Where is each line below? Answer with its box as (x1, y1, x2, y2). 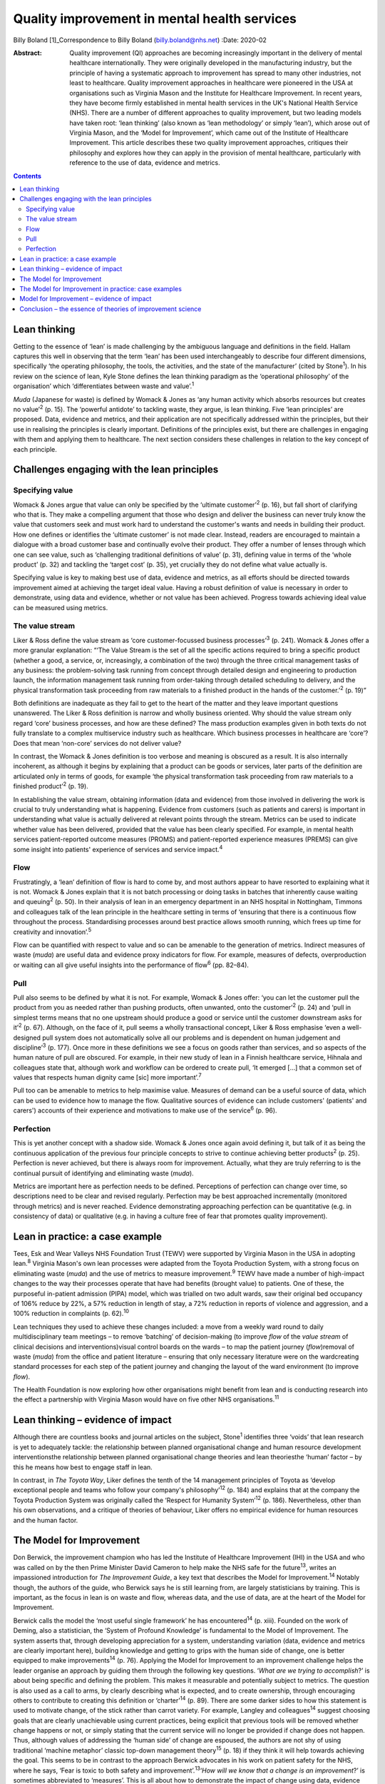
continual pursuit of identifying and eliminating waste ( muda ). (13, 1169, 194, 1177)
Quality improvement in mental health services (13, 11, 297, 26)
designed (13, 1033, 41, 1042)
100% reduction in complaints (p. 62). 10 (13, 1308, 130, 1318)
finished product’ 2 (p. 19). (13, 781, 88, 791)
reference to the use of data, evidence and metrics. (69, 158, 220, 167)
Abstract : (13, 49, 42, 57)
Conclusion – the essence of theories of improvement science (19, 304, 202, 313)
